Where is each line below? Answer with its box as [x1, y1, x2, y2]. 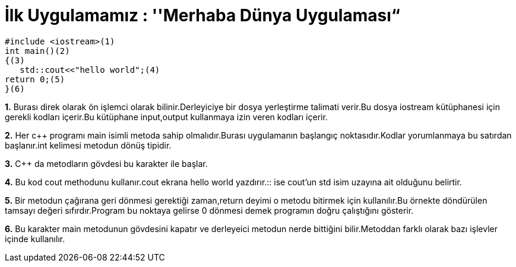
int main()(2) [5, 46, 70, 56]
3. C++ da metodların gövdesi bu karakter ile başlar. [5, 158, 208, 169]
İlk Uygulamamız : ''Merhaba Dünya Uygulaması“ [5, 5, 400, 25]
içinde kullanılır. [5, 233, 65, 244]
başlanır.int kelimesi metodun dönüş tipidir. [5, 140, 172, 150]
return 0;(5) [5, 74, 65, 84]
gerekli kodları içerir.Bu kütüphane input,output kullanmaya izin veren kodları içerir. [5, 111, 328, 122]
